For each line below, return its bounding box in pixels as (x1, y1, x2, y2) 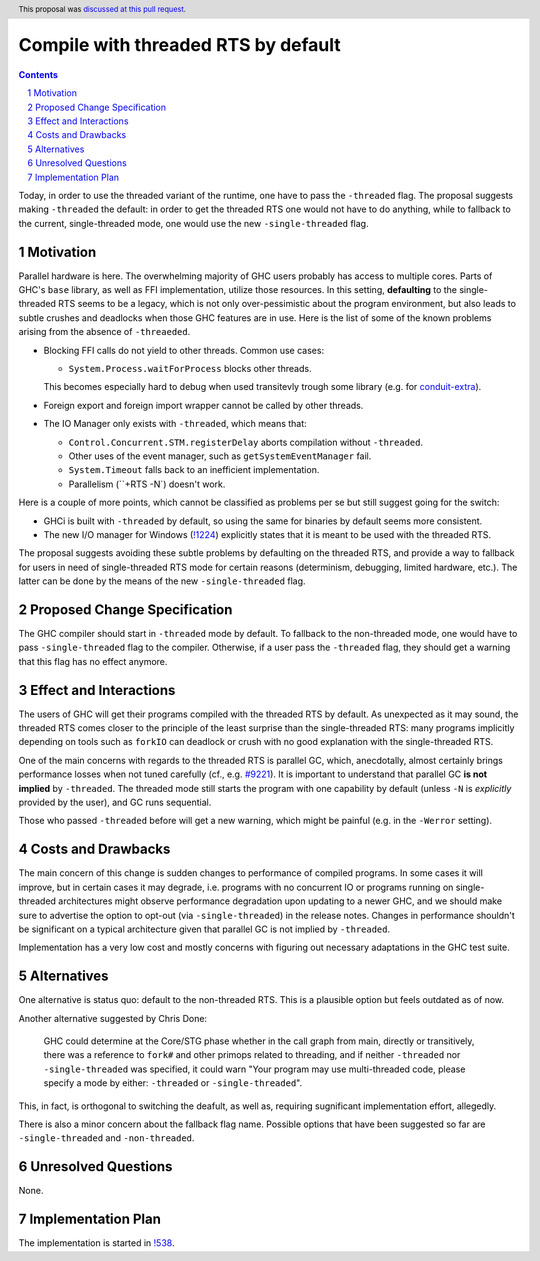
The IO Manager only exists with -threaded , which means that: (43, 418, 307, 430)
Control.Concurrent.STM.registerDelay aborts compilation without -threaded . (68, 436, 424, 448)
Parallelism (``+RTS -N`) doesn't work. (68, 478, 226, 490)
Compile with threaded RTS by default (18, 34, 342, 57)
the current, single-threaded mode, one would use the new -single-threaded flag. (18, 217, 369, 229)
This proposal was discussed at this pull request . (18, 4, 187, 14)
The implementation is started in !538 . (18, 1237, 175, 1249)
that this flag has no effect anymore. (18, 655, 168, 667)
